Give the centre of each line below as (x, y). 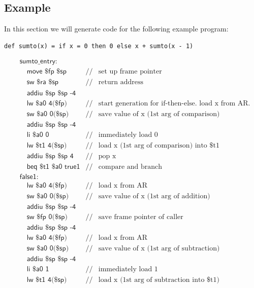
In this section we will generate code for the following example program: (116, 29)
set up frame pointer (130, 72)
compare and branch (130, 167)
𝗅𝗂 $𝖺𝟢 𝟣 (38, 269)
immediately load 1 (128, 269)
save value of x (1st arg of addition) (154, 196)
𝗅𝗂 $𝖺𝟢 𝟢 (38, 135)
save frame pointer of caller (141, 217)
